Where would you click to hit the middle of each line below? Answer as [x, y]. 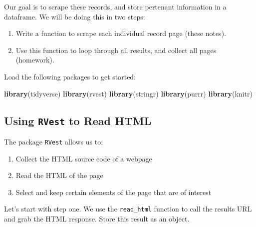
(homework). [35, 60]
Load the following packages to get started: [70, 76]
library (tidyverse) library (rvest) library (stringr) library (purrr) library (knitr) [128, 93]
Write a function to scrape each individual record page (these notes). [121, 33]
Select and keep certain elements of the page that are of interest [114, 192]
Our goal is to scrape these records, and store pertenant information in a [115, 6]
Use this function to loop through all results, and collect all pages [116, 50]
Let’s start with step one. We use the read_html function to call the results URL [128, 209]
